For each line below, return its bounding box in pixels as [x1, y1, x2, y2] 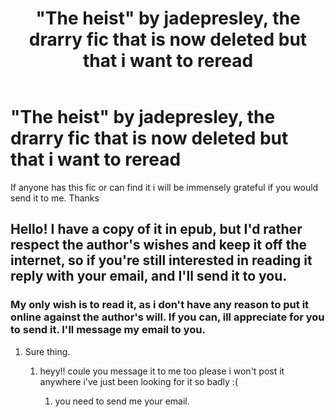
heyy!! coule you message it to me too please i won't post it [39, 365, 285, 377]
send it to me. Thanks [10, 192, 100, 204]
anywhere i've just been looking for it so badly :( [39, 375, 238, 387]
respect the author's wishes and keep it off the [10, 237, 307, 254]
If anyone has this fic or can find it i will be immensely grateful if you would [10, 181, 319, 193]
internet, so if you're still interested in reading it [10, 252, 313, 269]
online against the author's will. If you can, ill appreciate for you [10, 310, 325, 324]
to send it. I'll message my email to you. [10, 323, 206, 337]
